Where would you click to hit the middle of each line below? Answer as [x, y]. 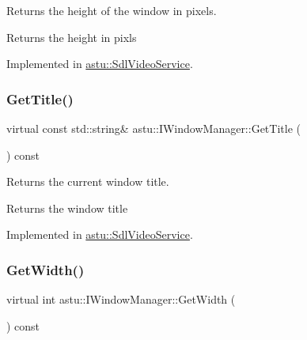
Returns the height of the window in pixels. [112, 10]
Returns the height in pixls [72, 37]
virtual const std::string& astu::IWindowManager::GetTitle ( [153, 128]
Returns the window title [67, 208]
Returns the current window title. [88, 181]
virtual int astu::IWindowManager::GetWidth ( [121, 299]
